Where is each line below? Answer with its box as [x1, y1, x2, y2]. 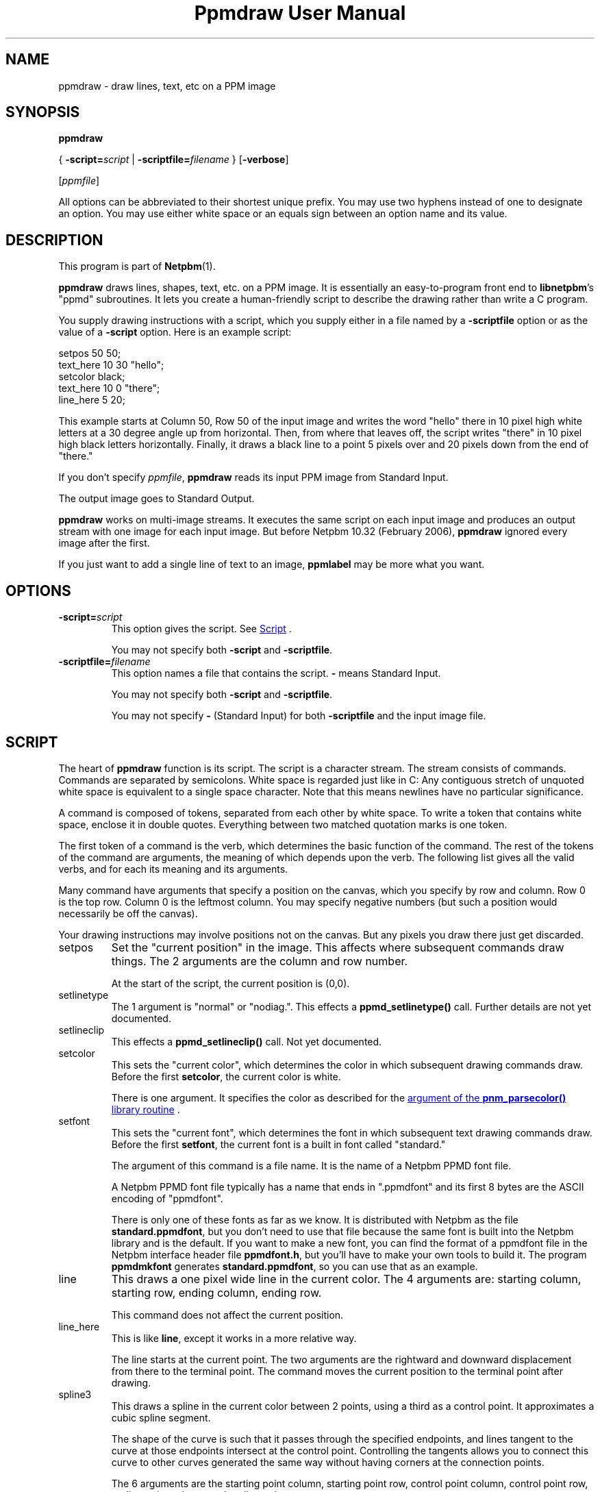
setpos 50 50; [58, 347, 121, 360]
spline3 [58, 1388, 92, 1400]
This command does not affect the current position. [111, 1308, 344, 1321]
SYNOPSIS [5, 103, 80, 121]
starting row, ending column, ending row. [111, 1285, 322, 1300]
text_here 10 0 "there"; [58, 382, 160, 395]
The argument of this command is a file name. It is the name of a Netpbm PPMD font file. [111, 1159, 512, 1171]
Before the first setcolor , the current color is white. [111, 1070, 341, 1082]
